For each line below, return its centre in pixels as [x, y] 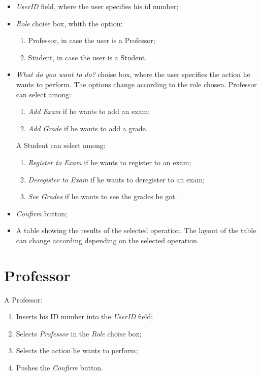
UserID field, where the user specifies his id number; [97, 6]
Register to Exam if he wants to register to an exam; [110, 162]
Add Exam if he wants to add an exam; [89, 111]
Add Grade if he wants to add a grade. [88, 128]
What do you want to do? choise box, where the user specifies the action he [133, 74]
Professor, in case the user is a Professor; [92, 40]
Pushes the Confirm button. [60, 367]
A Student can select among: [61, 145]
